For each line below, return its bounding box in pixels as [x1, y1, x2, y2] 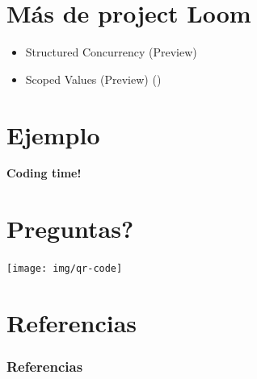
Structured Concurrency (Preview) [25, 44, 197, 60]
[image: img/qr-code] [6, 263, 123, 275]
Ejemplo [6, 118, 100, 151]
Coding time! [6, 165, 82, 181]
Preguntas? [6, 212, 134, 245]
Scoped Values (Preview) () [25, 70, 162, 87]
